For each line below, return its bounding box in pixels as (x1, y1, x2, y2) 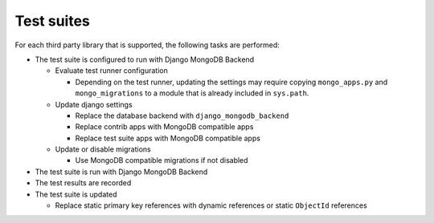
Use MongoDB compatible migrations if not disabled (75, 156, 248, 165)
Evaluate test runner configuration (55, 66, 168, 75)
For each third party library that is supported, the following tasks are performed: (14, 40, 280, 50)
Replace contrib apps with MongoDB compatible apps (75, 122, 254, 132)
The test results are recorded (35, 178, 132, 188)
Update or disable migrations (55, 144, 152, 154)
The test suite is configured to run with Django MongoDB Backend (35, 55, 255, 64)
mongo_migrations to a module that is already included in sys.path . (75, 88, 309, 98)
